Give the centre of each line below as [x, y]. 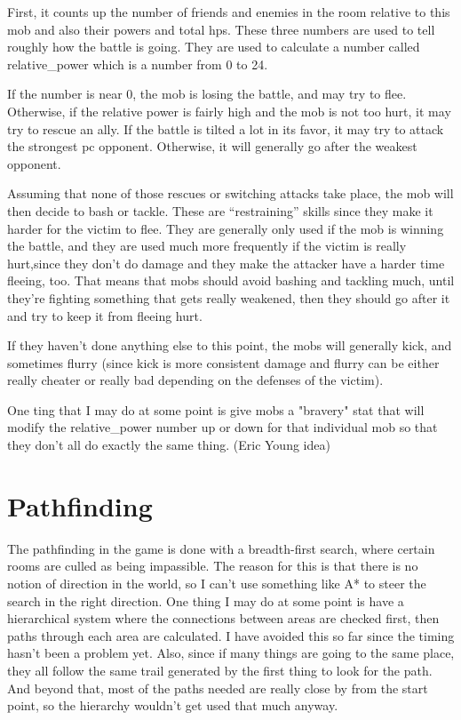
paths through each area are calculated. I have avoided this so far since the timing [231, 635]
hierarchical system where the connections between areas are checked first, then [223, 618]
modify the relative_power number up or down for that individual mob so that [223, 427]
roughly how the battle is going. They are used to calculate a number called [214, 47]
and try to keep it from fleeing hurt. [105, 315]
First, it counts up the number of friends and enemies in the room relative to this [229, 12]
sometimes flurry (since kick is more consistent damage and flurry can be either [223, 362]
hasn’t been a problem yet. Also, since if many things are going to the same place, [231, 653]
